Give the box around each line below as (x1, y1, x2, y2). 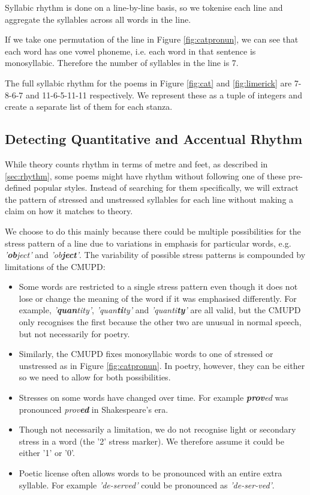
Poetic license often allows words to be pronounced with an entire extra (19, 467, 282, 479)
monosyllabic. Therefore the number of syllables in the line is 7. (5, 56, 239, 69)
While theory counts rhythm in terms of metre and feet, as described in (5, 157, 268, 170)
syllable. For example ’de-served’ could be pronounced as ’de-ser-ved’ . (19, 478, 275, 491)
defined (5, 181, 31, 194)
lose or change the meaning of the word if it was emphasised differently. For (19, 292, 297, 304)
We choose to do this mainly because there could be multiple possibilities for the (5, 224, 301, 237)
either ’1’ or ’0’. (19, 446, 75, 459)
